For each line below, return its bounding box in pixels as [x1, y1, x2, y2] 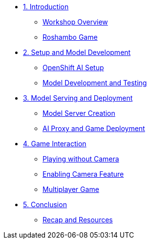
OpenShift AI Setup [43, 63, 104, 72]
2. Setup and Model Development [23, 48, 131, 56]
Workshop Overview [43, 18, 108, 26]
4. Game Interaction [23, 139, 86, 148]
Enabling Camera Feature [43, 170, 124, 178]
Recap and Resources [43, 216, 113, 224]
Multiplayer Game [43, 185, 99, 193]
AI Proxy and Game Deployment [43, 124, 145, 133]
